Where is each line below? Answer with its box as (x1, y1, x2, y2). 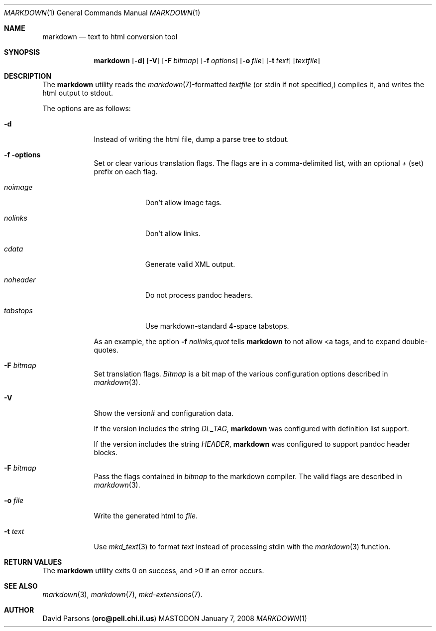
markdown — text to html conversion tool (42, 32, 178, 41)
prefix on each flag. (94, 167, 158, 176)
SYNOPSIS (4, 48, 40, 56)
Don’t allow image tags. (145, 198, 222, 207)
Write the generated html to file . (94, 511, 198, 520)
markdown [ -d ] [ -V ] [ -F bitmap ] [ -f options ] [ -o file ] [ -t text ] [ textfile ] (94, 56, 321, 65)
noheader (4, 275, 36, 284)
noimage (4, 183, 33, 191)
